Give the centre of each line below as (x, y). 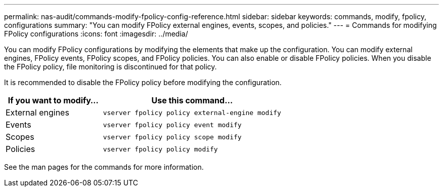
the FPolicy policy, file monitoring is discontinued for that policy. (110, 67)
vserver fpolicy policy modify (160, 149)
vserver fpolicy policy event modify (172, 125)
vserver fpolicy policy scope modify (172, 137)
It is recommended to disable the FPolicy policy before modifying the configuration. (143, 82)
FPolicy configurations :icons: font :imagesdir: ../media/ (96, 34)
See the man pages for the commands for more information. (104, 167)
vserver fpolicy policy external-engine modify (192, 112)
